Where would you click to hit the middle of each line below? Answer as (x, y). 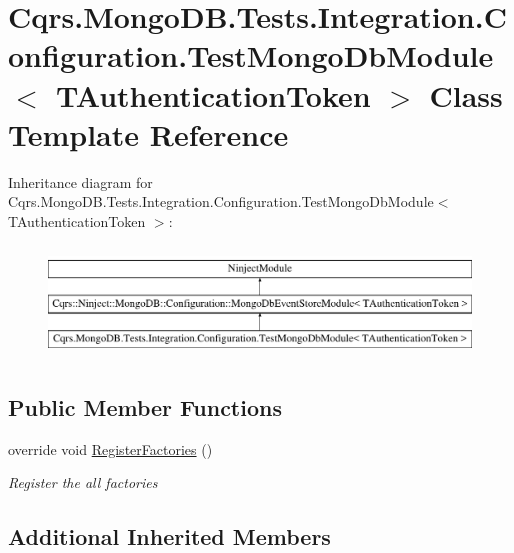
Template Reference (148, 133)
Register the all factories (83, 482)
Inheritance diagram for (80, 181)
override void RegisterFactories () (110, 448)
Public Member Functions (145, 406)
